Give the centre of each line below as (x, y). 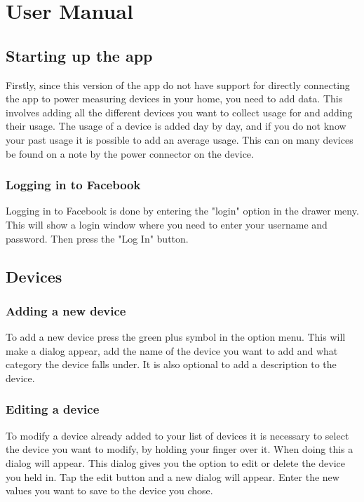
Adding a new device (66, 310)
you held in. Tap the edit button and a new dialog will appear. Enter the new (173, 476)
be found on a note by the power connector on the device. (130, 153)
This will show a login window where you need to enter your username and (167, 224)
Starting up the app (79, 55)
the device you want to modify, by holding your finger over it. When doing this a (180, 449)
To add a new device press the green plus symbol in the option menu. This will (176, 337)
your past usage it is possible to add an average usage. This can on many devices (180, 139)
